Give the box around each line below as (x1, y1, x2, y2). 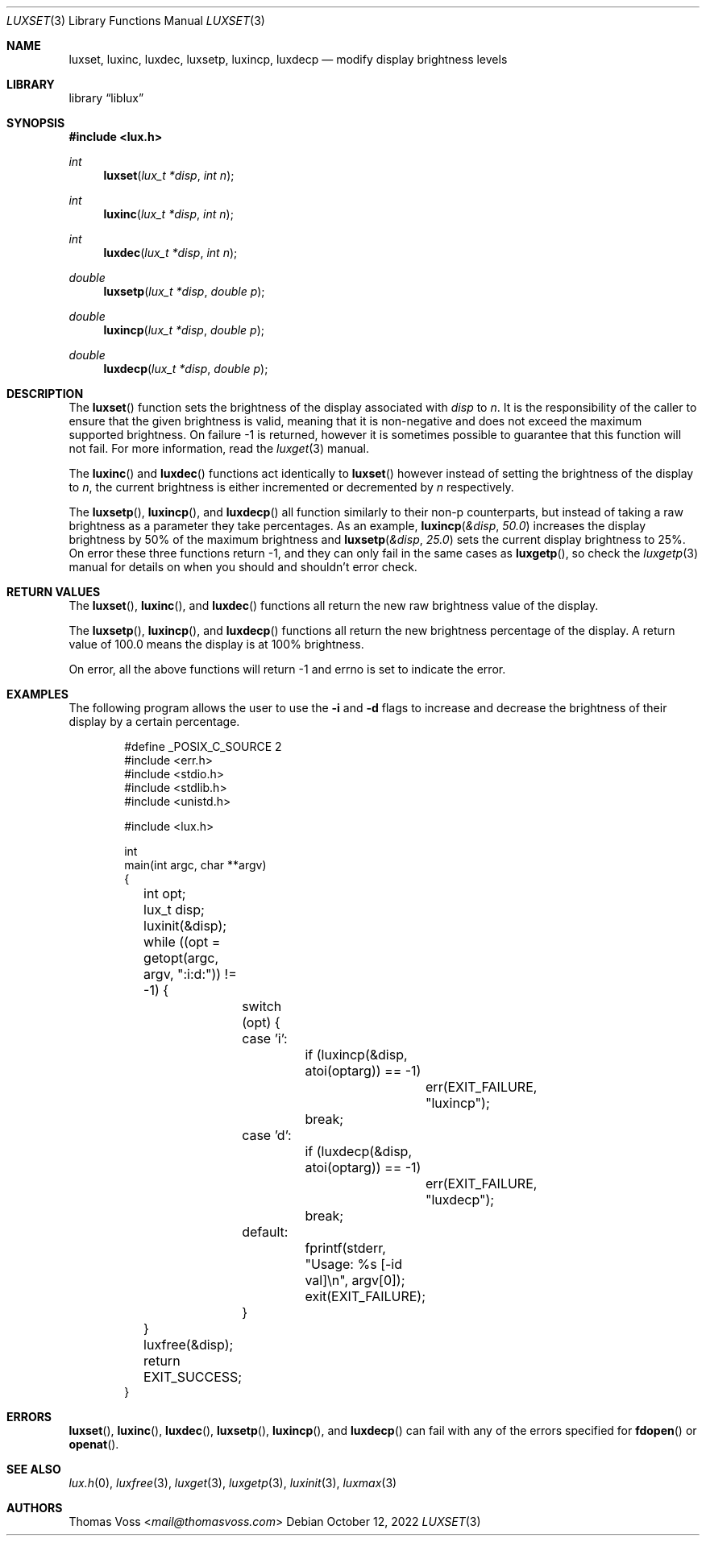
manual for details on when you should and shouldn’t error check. (69, 560, 417, 574)
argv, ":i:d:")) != (143, 966, 237, 982)
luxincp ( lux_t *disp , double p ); (103, 323, 265, 337)
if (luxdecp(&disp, (305, 1143, 413, 1159)
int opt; (143, 885, 186, 902)
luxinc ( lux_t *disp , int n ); (103, 207, 234, 221)
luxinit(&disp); (143, 918, 227, 934)
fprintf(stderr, (305, 1240, 386, 1256)
